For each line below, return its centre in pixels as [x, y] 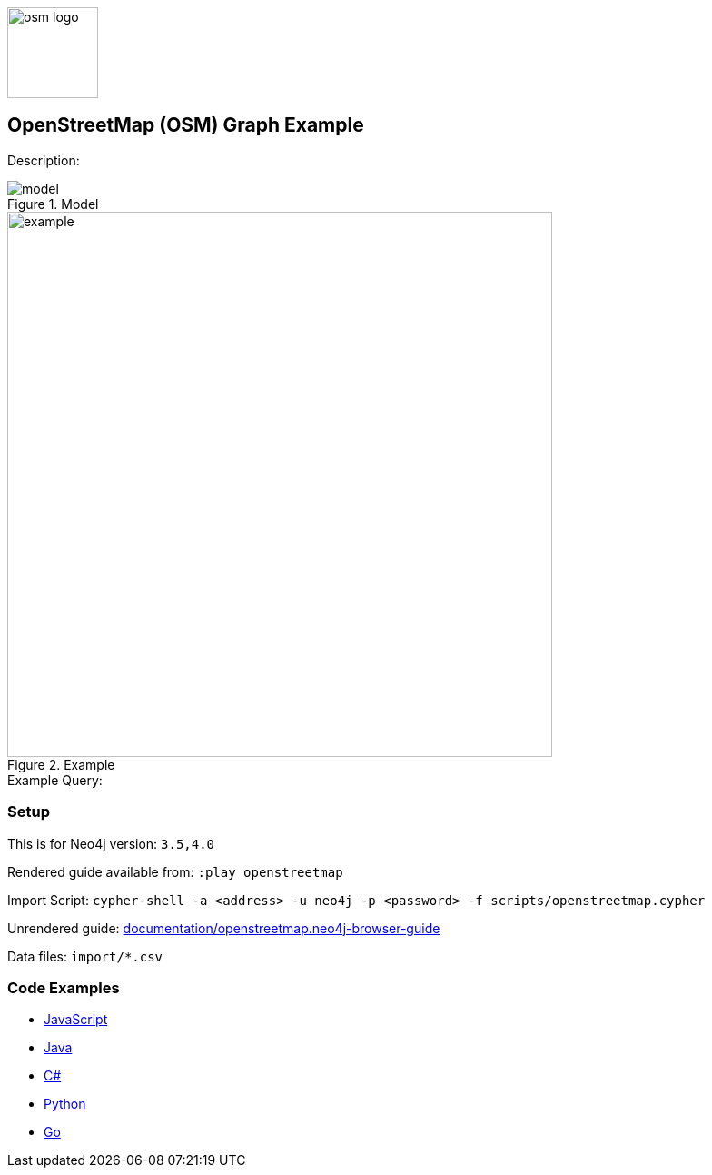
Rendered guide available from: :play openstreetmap [175, 871]
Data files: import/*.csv [85, 956]
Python [65, 1104]
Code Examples [64, 987]
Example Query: [55, 780]
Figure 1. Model [53, 204]
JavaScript [76, 1020]
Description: [44, 160]
